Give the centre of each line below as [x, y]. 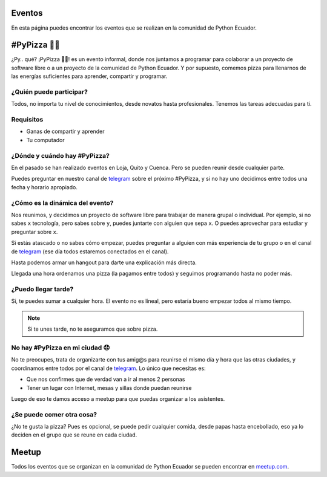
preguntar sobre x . [35, 232]
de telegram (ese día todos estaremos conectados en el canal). [90, 251]
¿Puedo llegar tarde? [42, 289]
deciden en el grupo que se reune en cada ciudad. [74, 435]
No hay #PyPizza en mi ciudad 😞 [61, 348]
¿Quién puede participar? [49, 92]
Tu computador [45, 140]
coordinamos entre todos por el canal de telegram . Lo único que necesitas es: [108, 368]
